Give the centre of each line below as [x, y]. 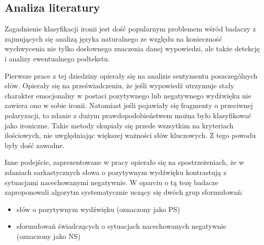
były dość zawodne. [35, 145]
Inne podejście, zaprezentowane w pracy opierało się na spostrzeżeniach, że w [124, 162]
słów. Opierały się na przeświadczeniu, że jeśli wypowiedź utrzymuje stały [120, 85]
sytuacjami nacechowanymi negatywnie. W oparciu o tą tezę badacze [111, 182]
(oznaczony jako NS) [48, 236]
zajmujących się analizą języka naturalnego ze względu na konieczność [114, 38]
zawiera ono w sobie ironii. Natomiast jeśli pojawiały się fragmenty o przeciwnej [129, 105]
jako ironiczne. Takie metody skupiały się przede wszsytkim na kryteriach [119, 125]
